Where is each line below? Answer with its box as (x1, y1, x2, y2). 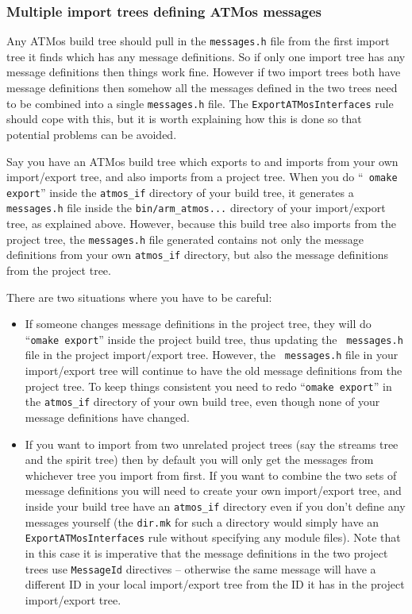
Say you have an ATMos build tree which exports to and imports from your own (6, 153, 399, 169)
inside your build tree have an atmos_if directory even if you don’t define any (25, 497, 406, 514)
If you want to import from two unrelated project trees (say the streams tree (25, 435, 399, 452)
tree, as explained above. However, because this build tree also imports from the (6, 215, 396, 232)
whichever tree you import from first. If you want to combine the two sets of (25, 466, 397, 483)
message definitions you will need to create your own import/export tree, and (25, 482, 402, 499)
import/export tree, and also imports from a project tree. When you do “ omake (6, 168, 398, 185)
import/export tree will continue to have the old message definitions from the (25, 362, 402, 379)
